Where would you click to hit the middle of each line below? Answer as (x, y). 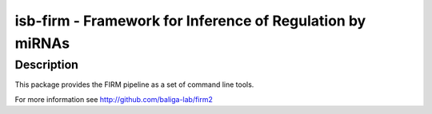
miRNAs (42, 43)
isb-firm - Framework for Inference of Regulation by (190, 21)
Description (47, 65)
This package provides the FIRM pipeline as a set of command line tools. (134, 85)
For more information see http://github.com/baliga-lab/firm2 (114, 99)
